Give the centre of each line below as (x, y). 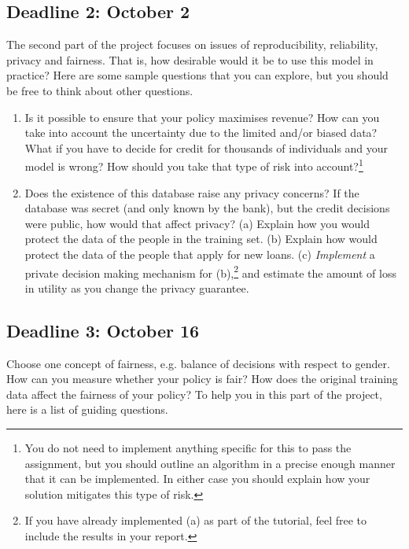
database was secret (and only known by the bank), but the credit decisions (207, 208)
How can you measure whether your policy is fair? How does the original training (202, 379)
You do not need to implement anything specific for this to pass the (188, 448)
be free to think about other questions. (100, 90)
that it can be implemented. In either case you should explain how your (197, 479)
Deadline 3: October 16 (103, 330)
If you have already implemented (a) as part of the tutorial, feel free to (196, 520)
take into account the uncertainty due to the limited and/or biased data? (201, 133)
